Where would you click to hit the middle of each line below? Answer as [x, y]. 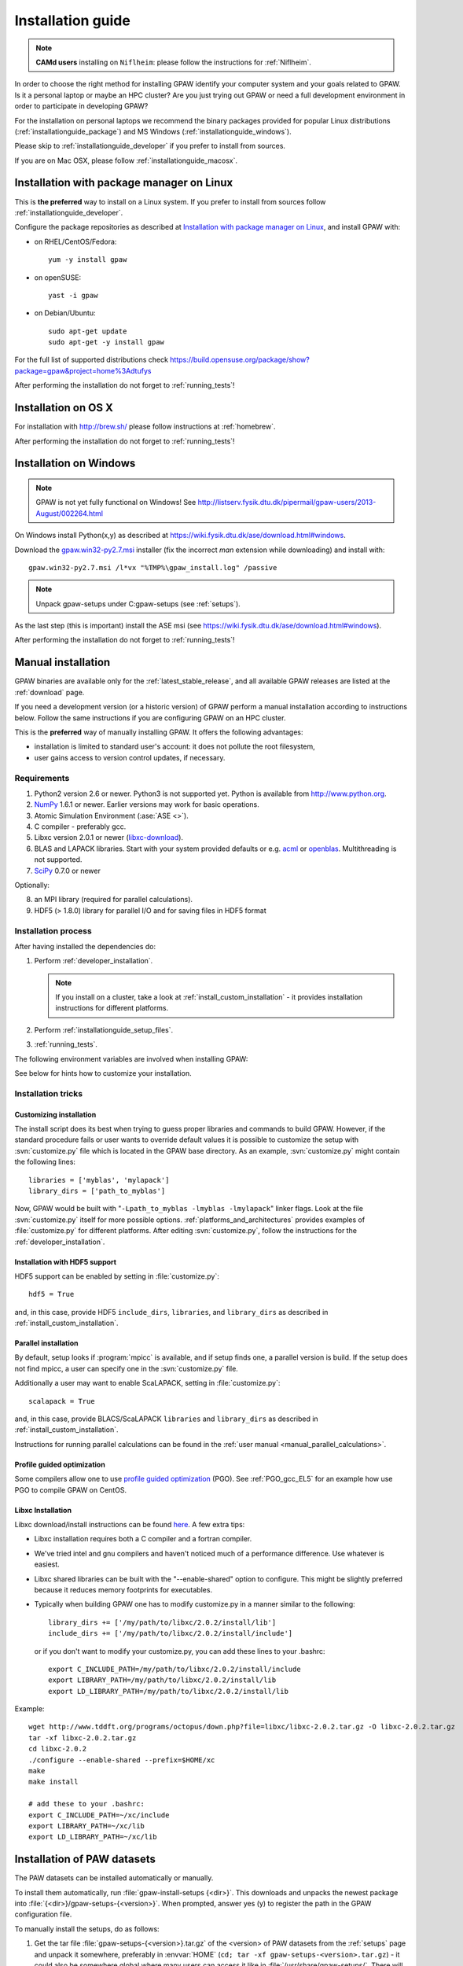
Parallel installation [46, 1343]
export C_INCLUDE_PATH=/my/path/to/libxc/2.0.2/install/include [175, 1669]
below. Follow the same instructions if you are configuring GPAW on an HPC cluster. [150, 718]
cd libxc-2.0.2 [58, 1749]
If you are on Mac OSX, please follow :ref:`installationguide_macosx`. [126, 160]
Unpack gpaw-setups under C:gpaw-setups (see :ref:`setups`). [138, 604]
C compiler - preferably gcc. [80, 827]
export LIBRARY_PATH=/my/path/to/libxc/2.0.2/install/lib [162, 1680]
